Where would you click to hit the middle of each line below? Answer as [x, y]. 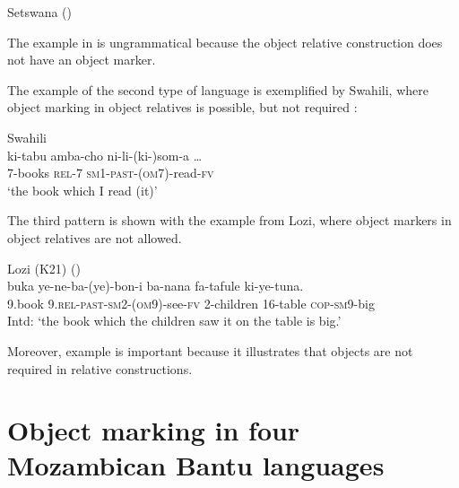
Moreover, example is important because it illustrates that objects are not [210, 350]
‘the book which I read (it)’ [82, 190]
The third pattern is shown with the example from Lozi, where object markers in [229, 220]
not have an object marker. [82, 60]
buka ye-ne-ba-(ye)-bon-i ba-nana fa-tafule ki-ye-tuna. [156, 286]
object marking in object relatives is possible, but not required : [182, 107]
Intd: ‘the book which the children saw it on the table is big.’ [174, 321]
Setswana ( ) [40, 12]
